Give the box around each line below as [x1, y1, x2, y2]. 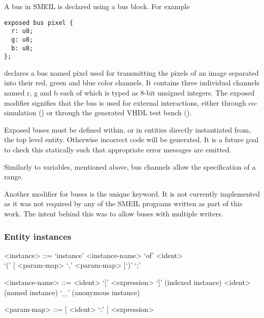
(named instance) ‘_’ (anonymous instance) [4, 287, 140, 297]
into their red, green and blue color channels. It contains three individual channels [4, 77, 259, 88]
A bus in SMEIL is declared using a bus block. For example [4, 1, 190, 11]
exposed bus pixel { [4, 19, 74, 26]
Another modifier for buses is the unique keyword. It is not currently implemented [4, 188, 260, 199]
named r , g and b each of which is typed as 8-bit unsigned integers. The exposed [4, 87, 255, 98]
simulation [4, 107, 37, 118]
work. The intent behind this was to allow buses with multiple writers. [4, 208, 223, 218]
